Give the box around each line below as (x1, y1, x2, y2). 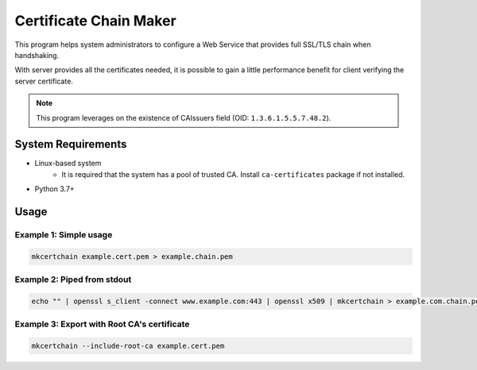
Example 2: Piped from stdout (14, 274, 132, 285)
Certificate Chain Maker (14, 12, 176, 29)
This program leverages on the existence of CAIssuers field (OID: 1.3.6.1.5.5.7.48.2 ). (36, 113, 332, 122)
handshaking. (14, 50, 60, 60)
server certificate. (14, 76, 73, 86)
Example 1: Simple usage (14, 229, 113, 240)
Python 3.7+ (34, 184, 75, 194)
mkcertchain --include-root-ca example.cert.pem (31, 341, 225, 351)
